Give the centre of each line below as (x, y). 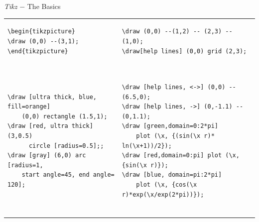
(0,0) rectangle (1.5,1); (65, 116)
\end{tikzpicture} (38, 51)
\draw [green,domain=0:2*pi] (170, 126)
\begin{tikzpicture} (42, 32)
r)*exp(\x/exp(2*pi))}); (163, 194)
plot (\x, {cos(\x (167, 184)
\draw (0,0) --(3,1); (43, 41)
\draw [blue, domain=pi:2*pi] (172, 175)
